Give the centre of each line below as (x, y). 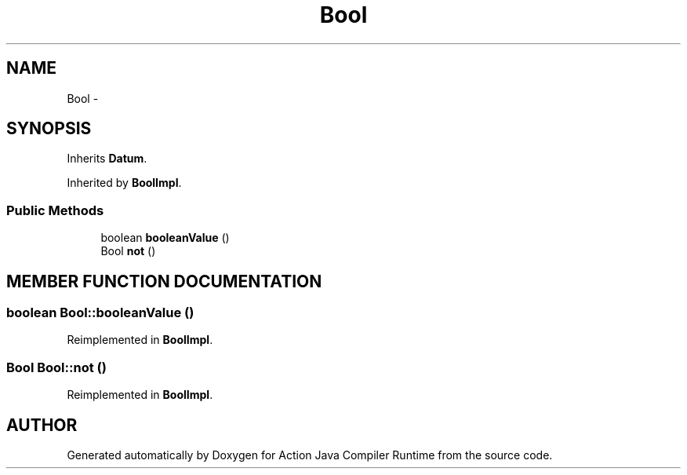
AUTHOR (42, 425)
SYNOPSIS (49, 129)
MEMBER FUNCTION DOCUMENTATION (164, 281)
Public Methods (55, 210)
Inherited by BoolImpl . (124, 183)
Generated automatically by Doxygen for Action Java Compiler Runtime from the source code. (310, 455)
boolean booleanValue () (165, 238)
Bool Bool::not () (56, 367)
